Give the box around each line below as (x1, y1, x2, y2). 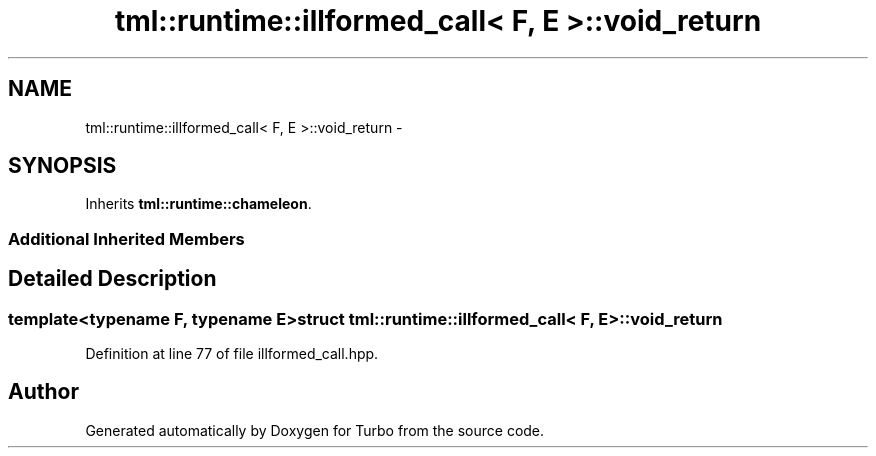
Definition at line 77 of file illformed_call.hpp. (85, 345, 379, 363)
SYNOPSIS (8, 153, 117, 179)
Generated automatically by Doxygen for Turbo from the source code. (85, 421, 545, 439)
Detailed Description (8, 266, 217, 292)
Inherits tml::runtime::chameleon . (85, 195, 312, 213)
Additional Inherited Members (8, 228, 245, 249)
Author (8, 379, 79, 405)
